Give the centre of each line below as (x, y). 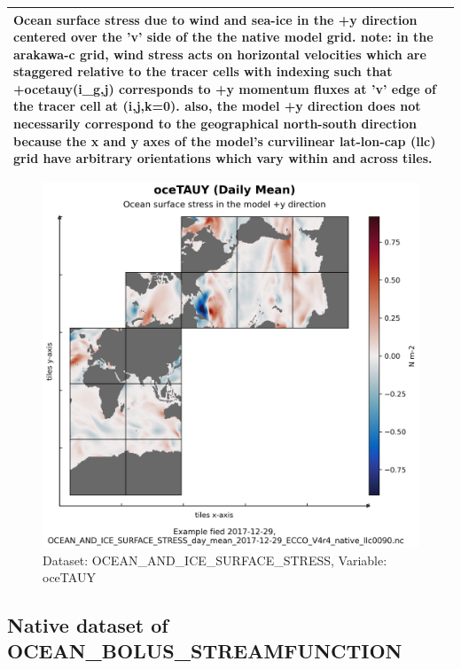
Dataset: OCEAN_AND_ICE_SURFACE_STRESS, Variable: (215, 560)
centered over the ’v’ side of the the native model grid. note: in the (223, 37)
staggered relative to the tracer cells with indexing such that (203, 71)
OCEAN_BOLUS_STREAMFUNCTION (205, 651)
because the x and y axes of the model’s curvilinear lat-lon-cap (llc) (225, 140)
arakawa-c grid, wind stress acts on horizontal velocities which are (220, 54)
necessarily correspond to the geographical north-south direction (215, 124)
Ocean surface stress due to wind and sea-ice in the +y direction (215, 19)
